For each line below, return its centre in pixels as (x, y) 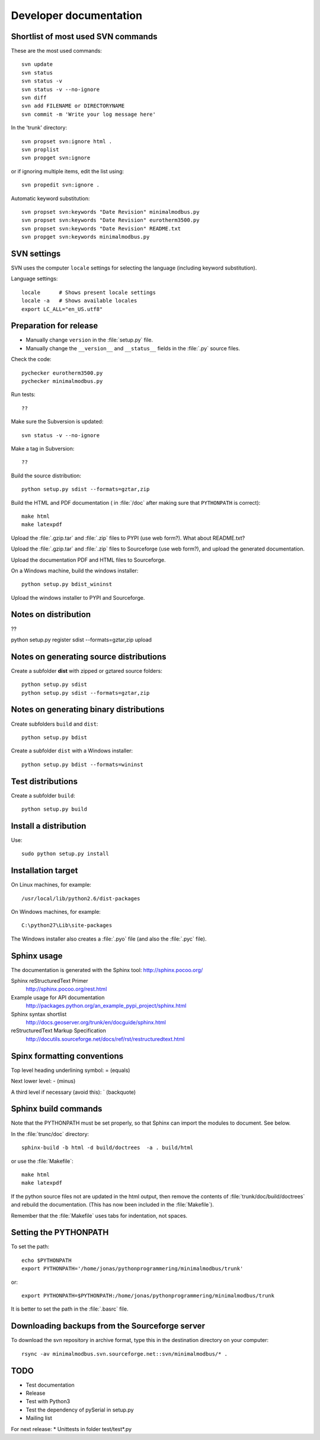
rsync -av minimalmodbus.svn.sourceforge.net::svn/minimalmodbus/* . (125, 1354)
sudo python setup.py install (65, 854)
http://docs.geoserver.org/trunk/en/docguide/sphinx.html (96, 1023)
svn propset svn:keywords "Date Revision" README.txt (101, 228)
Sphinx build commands (57, 1109)
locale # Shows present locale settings (89, 292)
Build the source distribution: (46, 476)
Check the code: (31, 359)
